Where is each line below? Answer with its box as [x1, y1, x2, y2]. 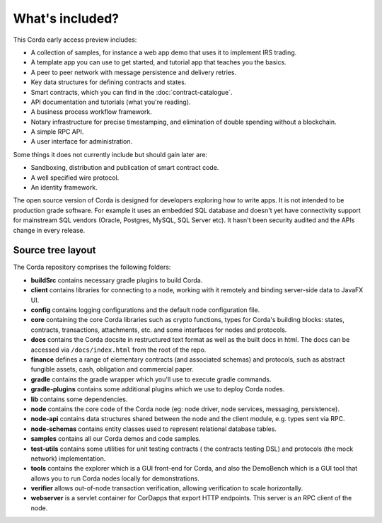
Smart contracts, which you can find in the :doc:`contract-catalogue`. [30, 88, 233, 96]
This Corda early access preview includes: [13, 35, 137, 44]
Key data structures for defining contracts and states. [30, 78, 187, 86]
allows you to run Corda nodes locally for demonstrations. [30, 474, 199, 483]
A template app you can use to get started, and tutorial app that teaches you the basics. [30, 58, 286, 67]
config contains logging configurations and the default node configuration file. [30, 306, 260, 314]
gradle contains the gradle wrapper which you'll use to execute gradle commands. [30, 375, 272, 384]
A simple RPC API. [30, 127, 84, 136]
